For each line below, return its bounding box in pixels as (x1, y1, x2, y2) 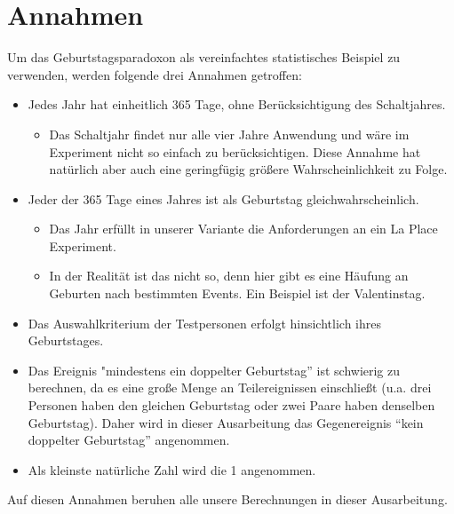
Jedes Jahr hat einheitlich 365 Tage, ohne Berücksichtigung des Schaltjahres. (28, 95, 446, 114)
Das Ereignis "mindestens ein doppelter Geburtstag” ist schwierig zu (28, 360, 401, 379)
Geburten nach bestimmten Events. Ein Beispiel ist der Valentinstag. (49, 284, 426, 303)
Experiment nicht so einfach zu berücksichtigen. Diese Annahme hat (49, 142, 421, 161)
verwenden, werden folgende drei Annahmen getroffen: (7, 65, 302, 83)
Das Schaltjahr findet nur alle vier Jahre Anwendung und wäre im (49, 124, 410, 143)
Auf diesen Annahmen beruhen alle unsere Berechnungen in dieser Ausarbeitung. (7, 490, 448, 509)
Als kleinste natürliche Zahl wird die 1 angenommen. (28, 460, 316, 478)
